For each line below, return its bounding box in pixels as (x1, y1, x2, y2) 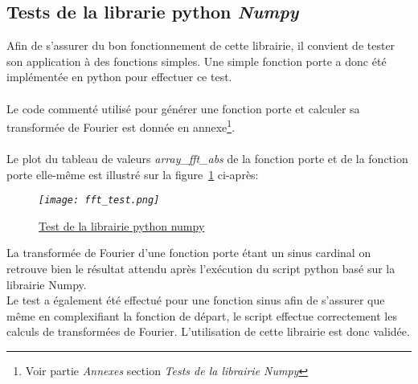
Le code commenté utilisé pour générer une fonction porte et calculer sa (6, 100, 360, 116)
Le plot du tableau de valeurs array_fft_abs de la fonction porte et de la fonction (6, 150, 408, 167)
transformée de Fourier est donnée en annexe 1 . (6, 116, 236, 135)
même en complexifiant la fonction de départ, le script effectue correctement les (6, 307, 397, 324)
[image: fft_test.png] (39, 194, 160, 206)
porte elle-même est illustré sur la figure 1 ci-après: (6, 165, 259, 182)
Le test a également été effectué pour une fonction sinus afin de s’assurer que (6, 292, 385, 308)
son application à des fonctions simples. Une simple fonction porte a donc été (6, 52, 387, 69)
